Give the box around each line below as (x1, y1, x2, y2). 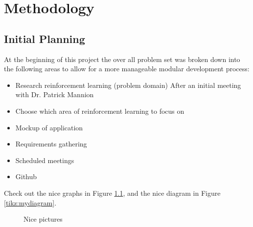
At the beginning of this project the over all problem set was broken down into (4, 54, 240, 64)
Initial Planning (4, 31, 85, 46)
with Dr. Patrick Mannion (15, 89, 94, 100)
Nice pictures (23, 214, 63, 224)
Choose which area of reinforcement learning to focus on (15, 105, 184, 116)
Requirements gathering (15, 139, 87, 149)
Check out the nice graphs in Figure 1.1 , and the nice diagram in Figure (4, 187, 221, 198)
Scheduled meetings (15, 155, 74, 165)
